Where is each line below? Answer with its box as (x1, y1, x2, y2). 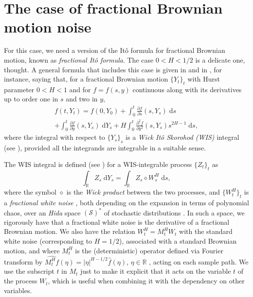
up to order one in (4, 94, 58, 104)
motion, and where (4, 245, 60, 255)
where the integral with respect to (4, 132, 105, 142)
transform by (4, 256, 43, 266)
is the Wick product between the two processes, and (66, 187, 220, 197)
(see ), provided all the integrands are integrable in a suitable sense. (4, 143, 206, 153)
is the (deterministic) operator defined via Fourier (75, 245, 223, 255)
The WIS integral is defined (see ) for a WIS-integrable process (4, 159, 192, 169)
